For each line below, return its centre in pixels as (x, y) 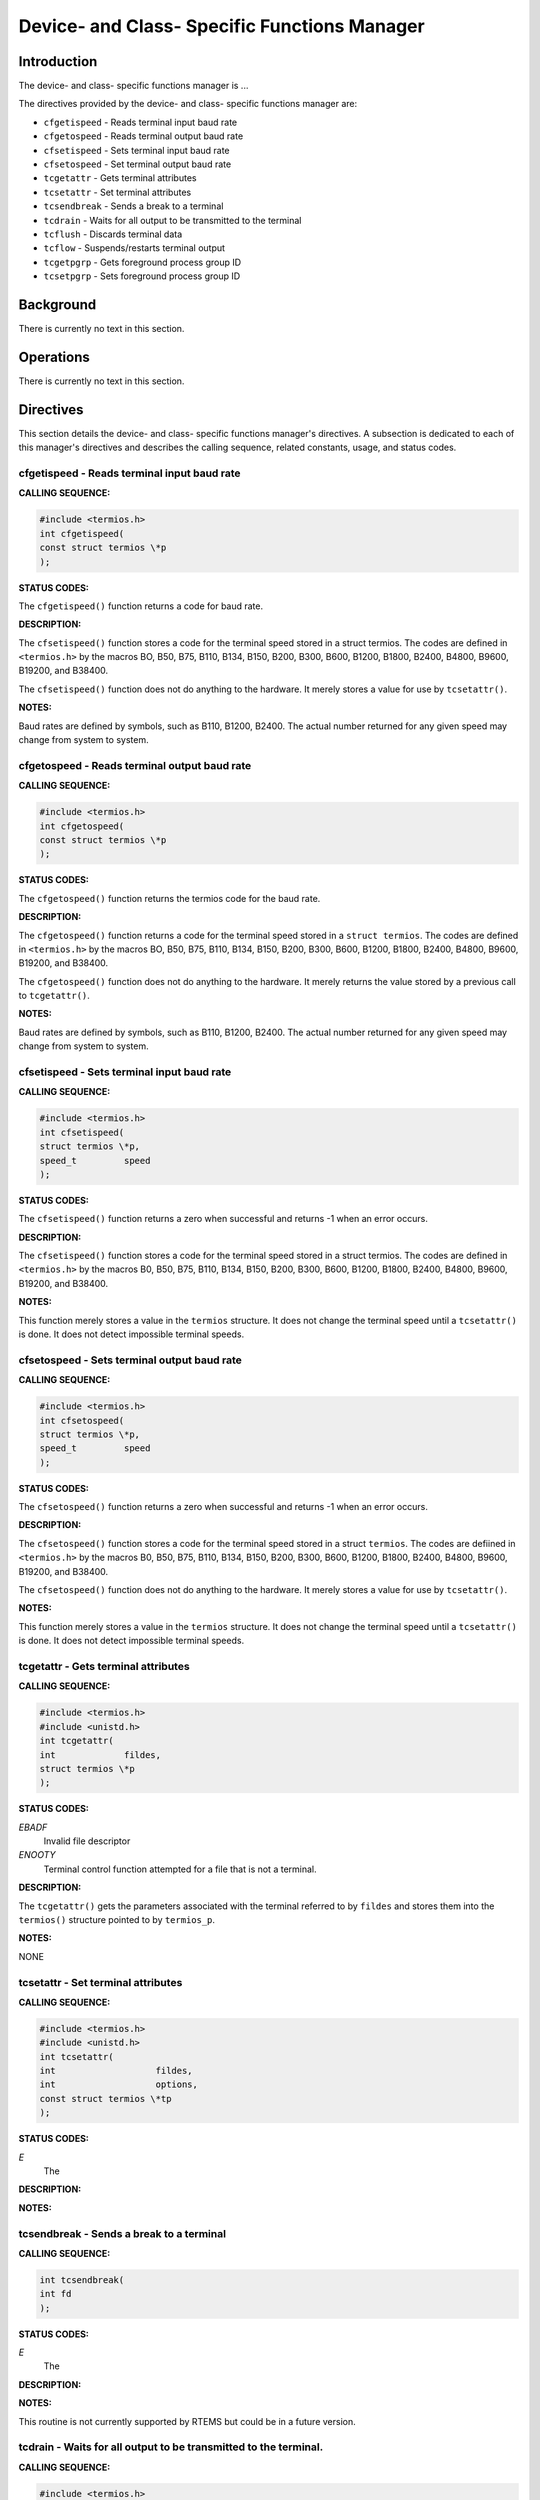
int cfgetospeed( (82, 826)
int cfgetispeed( (82, 533)
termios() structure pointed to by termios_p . (116, 1920)
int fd (55, 2294)
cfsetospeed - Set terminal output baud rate (137, 164)
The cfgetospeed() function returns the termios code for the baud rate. (169, 898)
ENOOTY (37, 1855)
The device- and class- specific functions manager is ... (133, 86)
